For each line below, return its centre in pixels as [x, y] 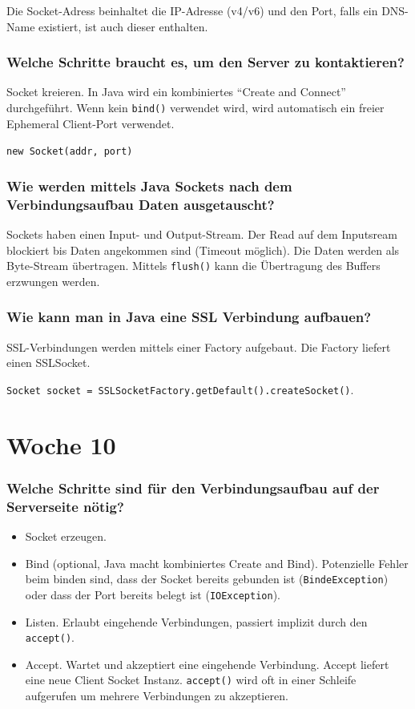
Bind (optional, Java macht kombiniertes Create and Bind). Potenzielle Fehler [217, 563]
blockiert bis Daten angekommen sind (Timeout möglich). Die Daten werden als [203, 250]
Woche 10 [61, 444]
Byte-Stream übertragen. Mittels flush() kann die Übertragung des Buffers [193, 266]
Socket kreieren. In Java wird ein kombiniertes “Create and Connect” [176, 92]
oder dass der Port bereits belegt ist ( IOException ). [153, 594]
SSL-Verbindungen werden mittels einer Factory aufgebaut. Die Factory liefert [199, 346]
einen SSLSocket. [48, 363]
